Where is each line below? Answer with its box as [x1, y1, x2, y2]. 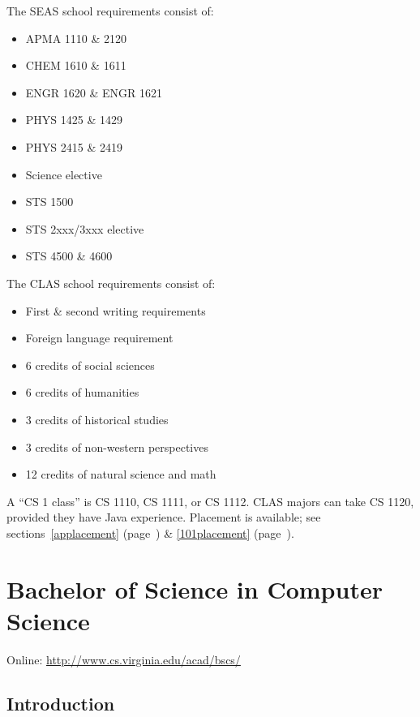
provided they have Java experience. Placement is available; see [6, 509, 321, 526]
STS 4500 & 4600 [25, 247, 113, 264]
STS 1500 [25, 193, 74, 210]
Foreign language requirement [25, 329, 174, 346]
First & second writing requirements [25, 302, 206, 319]
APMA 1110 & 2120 [25, 29, 127, 46]
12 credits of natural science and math [25, 466, 216, 483]
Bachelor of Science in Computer [6, 572, 383, 605]
